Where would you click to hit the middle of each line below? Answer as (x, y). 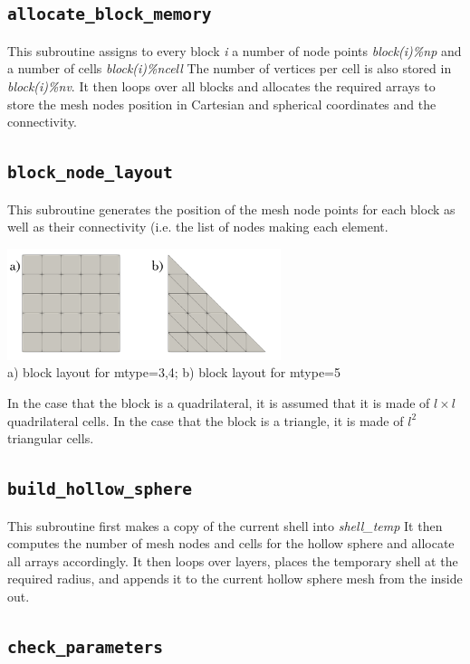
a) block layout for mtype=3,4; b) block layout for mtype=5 (174, 372)
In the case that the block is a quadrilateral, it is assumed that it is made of (219, 403)
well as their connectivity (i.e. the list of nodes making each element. (198, 227)
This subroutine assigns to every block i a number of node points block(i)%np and (235, 50)
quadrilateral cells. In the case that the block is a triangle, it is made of (206, 420)
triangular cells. (51, 438)
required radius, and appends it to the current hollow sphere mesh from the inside (235, 579)
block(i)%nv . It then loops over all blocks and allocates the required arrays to (221, 85)
